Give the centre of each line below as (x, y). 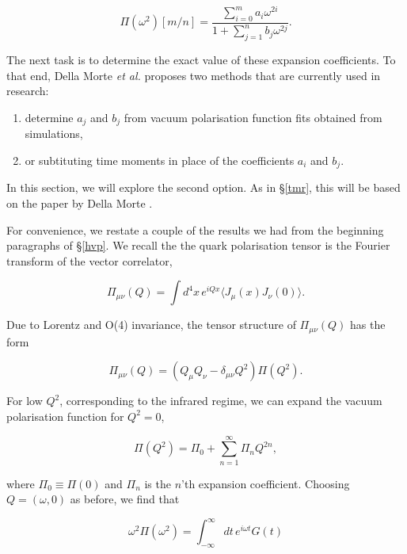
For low (25, 401)
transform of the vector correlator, (89, 260)
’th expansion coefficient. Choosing (266, 483)
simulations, (54, 134)
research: (28, 91)
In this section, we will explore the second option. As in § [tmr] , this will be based (203, 187)
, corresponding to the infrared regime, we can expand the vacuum (221, 401)
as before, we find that (125, 499)
